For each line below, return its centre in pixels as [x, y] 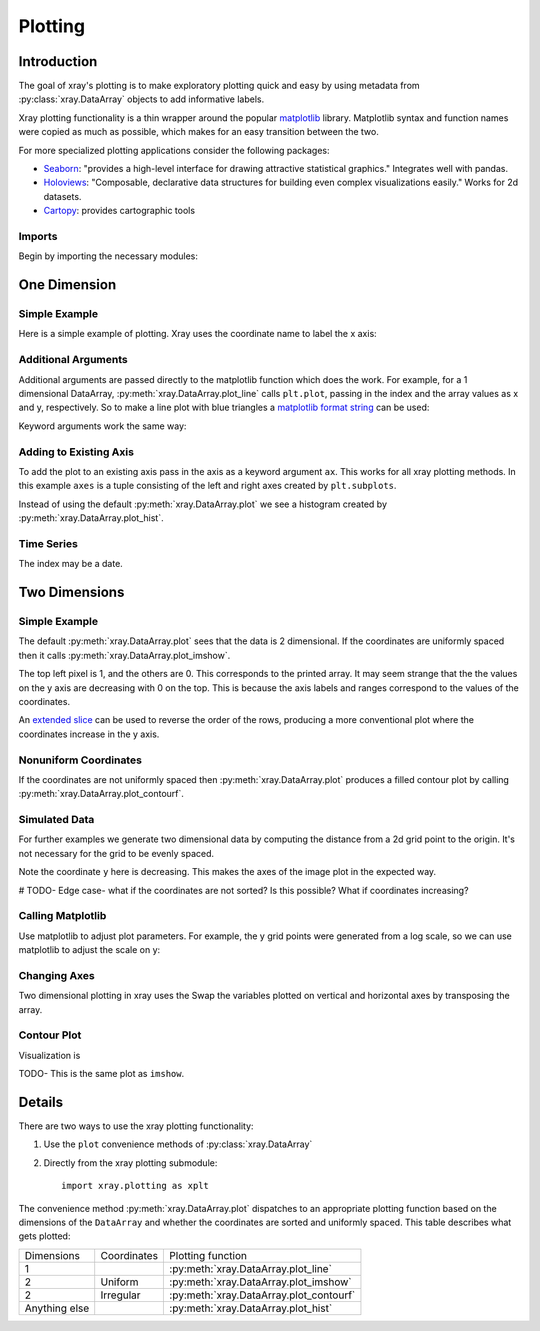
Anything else [57, 1308]
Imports [38, 236]
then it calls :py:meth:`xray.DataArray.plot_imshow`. [124, 655]
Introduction [58, 61]
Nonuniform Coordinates [80, 760]
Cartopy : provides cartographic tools [119, 211]
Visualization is [49, 1055]
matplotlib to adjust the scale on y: [89, 950]
